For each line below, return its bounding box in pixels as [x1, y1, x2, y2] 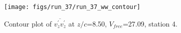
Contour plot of [4, 18, 52, 28]
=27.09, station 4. [122, 18, 177, 28]
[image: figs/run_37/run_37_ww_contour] [4, 3, 141, 10]
